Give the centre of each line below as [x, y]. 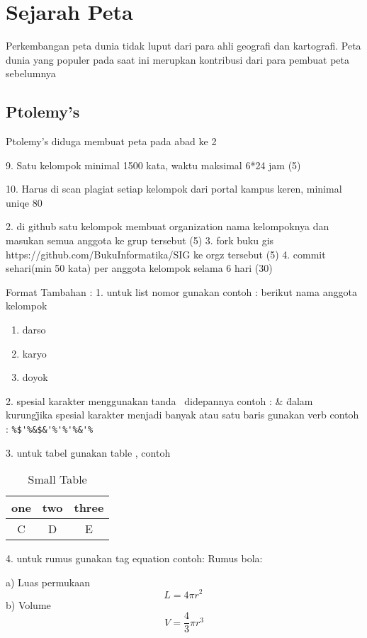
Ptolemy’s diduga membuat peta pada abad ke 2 [111, 141]
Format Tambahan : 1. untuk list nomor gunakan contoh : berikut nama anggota [181, 291]
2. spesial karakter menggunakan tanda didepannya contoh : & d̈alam [159, 400]
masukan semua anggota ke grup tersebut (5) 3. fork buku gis [140, 240]
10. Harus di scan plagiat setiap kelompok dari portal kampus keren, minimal [174, 189]
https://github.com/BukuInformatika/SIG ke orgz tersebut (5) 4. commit [166, 254]
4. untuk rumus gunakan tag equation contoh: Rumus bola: [134, 558]
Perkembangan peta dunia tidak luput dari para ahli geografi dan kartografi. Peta [183, 46]
